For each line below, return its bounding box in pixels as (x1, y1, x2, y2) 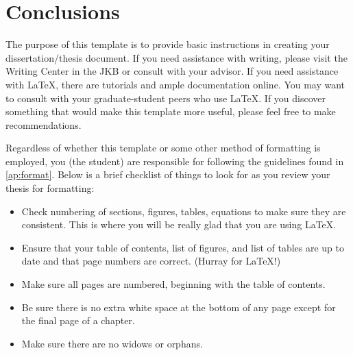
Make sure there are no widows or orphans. (21, 336, 203, 350)
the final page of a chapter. (21, 313, 135, 328)
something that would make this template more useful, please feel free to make (5, 104, 336, 119)
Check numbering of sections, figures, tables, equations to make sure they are (21, 204, 346, 218)
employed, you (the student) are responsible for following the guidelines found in (5, 154, 344, 168)
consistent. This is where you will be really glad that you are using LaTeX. (21, 217, 337, 232)
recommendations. (5, 117, 82, 132)
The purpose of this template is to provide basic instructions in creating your (5, 37, 330, 51)
